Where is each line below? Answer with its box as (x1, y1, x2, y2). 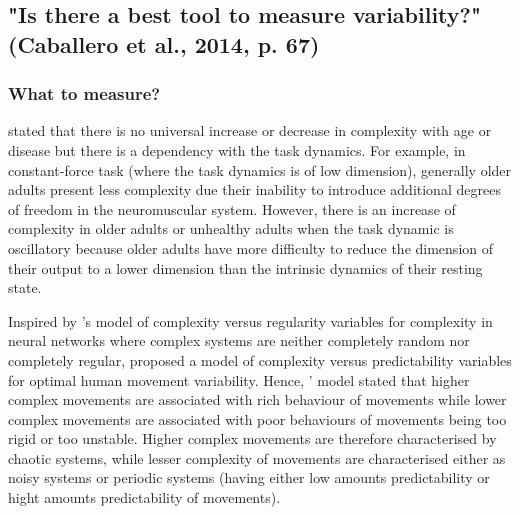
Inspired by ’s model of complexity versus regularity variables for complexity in (8, 310, 493, 331)
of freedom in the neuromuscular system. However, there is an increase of (8, 198, 456, 219)
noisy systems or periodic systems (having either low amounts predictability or (8, 467, 490, 488)
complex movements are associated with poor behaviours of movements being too (8, 408, 507, 429)
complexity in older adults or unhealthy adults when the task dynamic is (8, 218, 454, 239)
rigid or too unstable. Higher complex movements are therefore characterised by (8, 428, 497, 449)
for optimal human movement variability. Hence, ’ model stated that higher (8, 369, 470, 390)
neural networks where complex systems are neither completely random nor (8, 330, 470, 351)
